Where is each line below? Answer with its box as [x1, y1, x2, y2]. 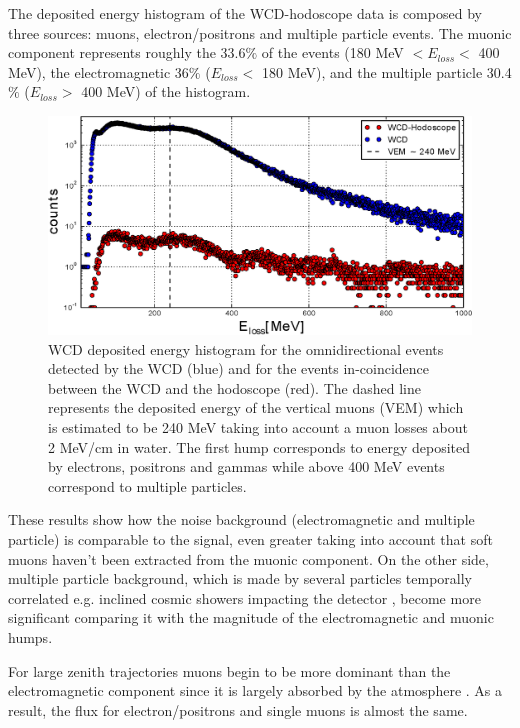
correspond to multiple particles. [48, 475, 247, 496]
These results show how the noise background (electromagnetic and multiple [8, 509, 475, 530]
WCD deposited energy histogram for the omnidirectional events [48, 338, 444, 359]
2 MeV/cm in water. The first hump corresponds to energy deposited [48, 436, 471, 457]
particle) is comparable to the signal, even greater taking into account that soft [8, 528, 493, 549]
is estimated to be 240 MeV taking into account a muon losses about [48, 416, 468, 437]
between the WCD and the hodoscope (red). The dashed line [48, 377, 421, 398]
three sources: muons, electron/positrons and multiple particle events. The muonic [8, 22, 512, 43]
